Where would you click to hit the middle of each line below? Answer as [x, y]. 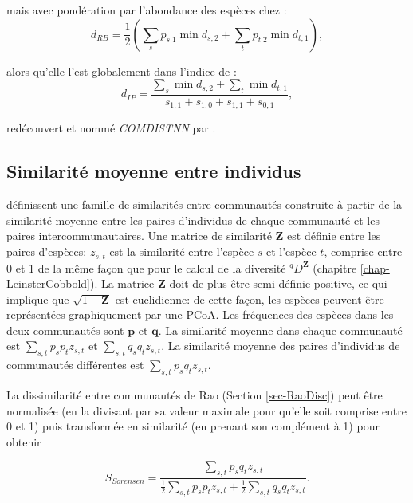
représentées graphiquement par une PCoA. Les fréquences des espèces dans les [200, 314]
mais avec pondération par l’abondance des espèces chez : [147, 10]
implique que [38, 299]
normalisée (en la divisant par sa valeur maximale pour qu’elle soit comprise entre [206, 410]
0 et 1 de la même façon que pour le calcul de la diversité [146, 267]
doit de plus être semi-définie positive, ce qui [278, 283]
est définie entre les [334, 236]
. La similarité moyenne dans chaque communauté [280, 330]
